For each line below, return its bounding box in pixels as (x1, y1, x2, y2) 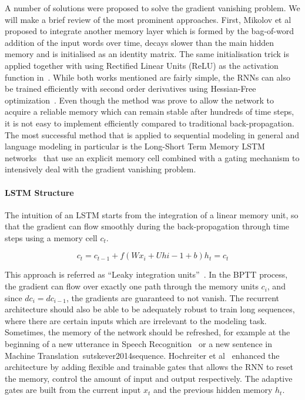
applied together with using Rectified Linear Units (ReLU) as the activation (5, 59, 279, 71)
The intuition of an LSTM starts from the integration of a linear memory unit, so (5, 208, 299, 221)
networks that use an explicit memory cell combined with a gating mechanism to (5, 151, 300, 164)
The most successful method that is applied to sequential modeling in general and (5, 128, 299, 141)
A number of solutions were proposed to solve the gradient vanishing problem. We (5, 2, 300, 14)
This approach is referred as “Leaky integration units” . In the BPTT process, (5, 268, 288, 281)
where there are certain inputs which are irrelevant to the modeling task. (5, 314, 267, 326)
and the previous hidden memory (153, 384, 273, 396)
